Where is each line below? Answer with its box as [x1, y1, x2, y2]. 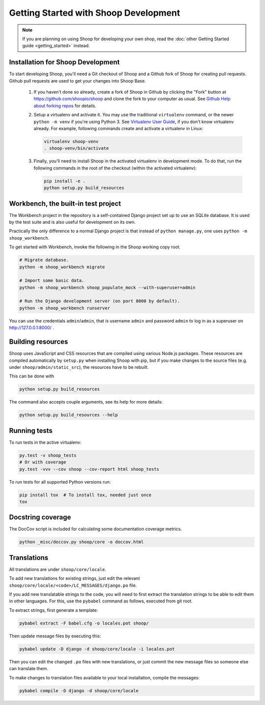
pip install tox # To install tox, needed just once [19, 492, 152, 498]
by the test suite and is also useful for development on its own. [9, 219, 136, 225]
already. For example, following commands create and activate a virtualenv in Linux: [33, 125, 204, 131]
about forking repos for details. [33, 103, 97, 108]
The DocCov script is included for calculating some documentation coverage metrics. [9, 526, 182, 532]
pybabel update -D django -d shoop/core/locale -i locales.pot [19, 646, 175, 651]
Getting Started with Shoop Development [9, 7, 180, 18]
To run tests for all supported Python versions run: [9, 479, 111, 485]
